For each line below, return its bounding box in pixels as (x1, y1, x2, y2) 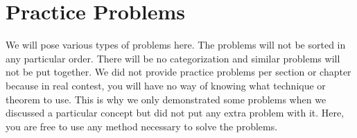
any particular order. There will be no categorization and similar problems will (6, 51, 340, 65)
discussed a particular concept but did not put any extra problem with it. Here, (6, 105, 345, 120)
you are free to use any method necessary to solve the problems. (6, 119, 278, 133)
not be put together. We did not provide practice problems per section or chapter (6, 64, 351, 79)
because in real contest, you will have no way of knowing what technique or (6, 78, 326, 92)
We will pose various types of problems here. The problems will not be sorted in (6, 37, 346, 52)
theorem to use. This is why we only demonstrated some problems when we (6, 92, 326, 106)
